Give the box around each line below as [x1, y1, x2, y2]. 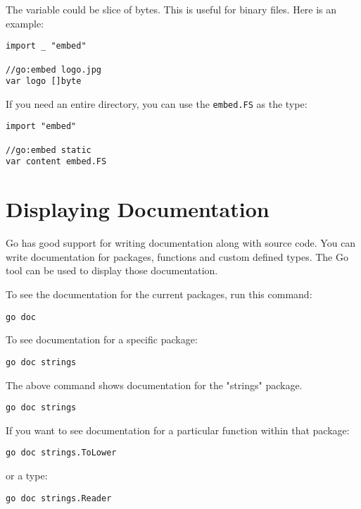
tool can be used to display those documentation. [6, 263, 218, 278]
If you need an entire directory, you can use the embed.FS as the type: [6, 96, 308, 111]
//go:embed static [6, 145, 91, 155]
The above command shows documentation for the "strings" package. [6, 377, 303, 392]
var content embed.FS [6, 157, 107, 167]
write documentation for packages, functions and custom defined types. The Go [6, 249, 348, 264]
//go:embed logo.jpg [6, 64, 102, 75]
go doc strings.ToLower [6, 448, 117, 458]
